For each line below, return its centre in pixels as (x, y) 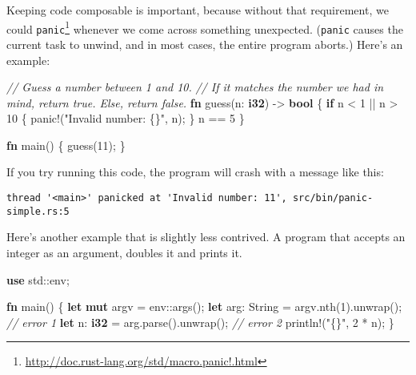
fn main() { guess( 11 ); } (66, 145)
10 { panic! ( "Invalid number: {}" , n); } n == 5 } (126, 118)
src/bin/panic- (333, 198)
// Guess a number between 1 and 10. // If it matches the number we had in (195, 87)
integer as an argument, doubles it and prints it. (124, 252)
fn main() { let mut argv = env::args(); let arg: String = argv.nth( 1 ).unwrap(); (204, 306)
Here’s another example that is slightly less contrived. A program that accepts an (206, 237)
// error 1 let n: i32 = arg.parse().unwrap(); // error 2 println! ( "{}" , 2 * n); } (200, 322)
